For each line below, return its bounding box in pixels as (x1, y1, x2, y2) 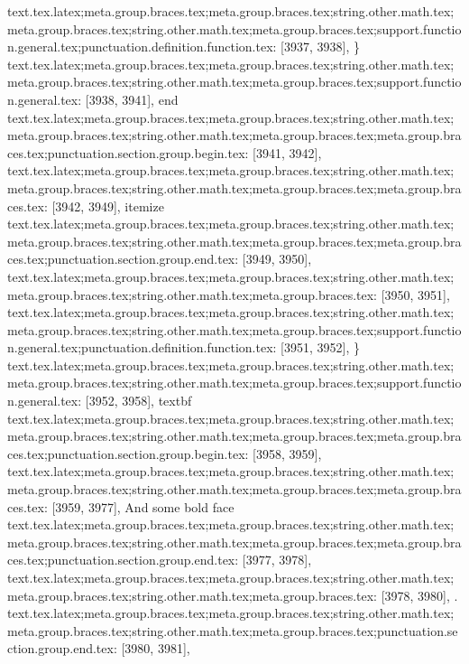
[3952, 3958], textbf (85, 391, 192, 410)
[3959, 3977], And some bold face (51, 497, 234, 516)
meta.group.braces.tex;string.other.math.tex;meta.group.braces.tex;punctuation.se (7, 621, 458, 640)
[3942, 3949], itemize (51, 196, 164, 215)
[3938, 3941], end (85, 89, 179, 108)
